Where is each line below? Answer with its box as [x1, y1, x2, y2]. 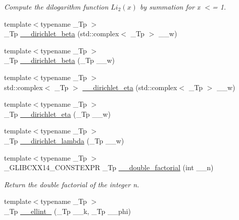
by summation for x [139, 2, 201, 12]
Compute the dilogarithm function [4, 2, 109, 12]
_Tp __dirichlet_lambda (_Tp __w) [4, 135, 124, 145]
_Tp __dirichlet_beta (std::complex [4, 28, 119, 39]
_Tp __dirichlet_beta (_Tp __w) [4, 55, 115, 65]
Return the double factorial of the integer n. [4, 179, 139, 189]
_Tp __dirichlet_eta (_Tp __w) [4, 108, 111, 119]
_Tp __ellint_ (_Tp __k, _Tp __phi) [4, 205, 131, 216]
